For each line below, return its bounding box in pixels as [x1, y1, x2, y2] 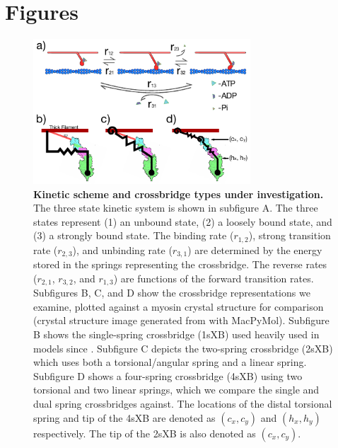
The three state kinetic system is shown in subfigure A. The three [33, 200, 318, 215]
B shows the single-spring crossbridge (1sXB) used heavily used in [33, 327, 320, 342]
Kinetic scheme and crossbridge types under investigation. [33, 186, 324, 201]
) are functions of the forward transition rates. [113, 270, 314, 285]
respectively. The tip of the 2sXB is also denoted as [33, 425, 256, 440]
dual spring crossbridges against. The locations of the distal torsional [33, 396, 332, 410]
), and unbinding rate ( [72, 242, 173, 257]
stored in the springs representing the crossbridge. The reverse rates [33, 257, 327, 272]
